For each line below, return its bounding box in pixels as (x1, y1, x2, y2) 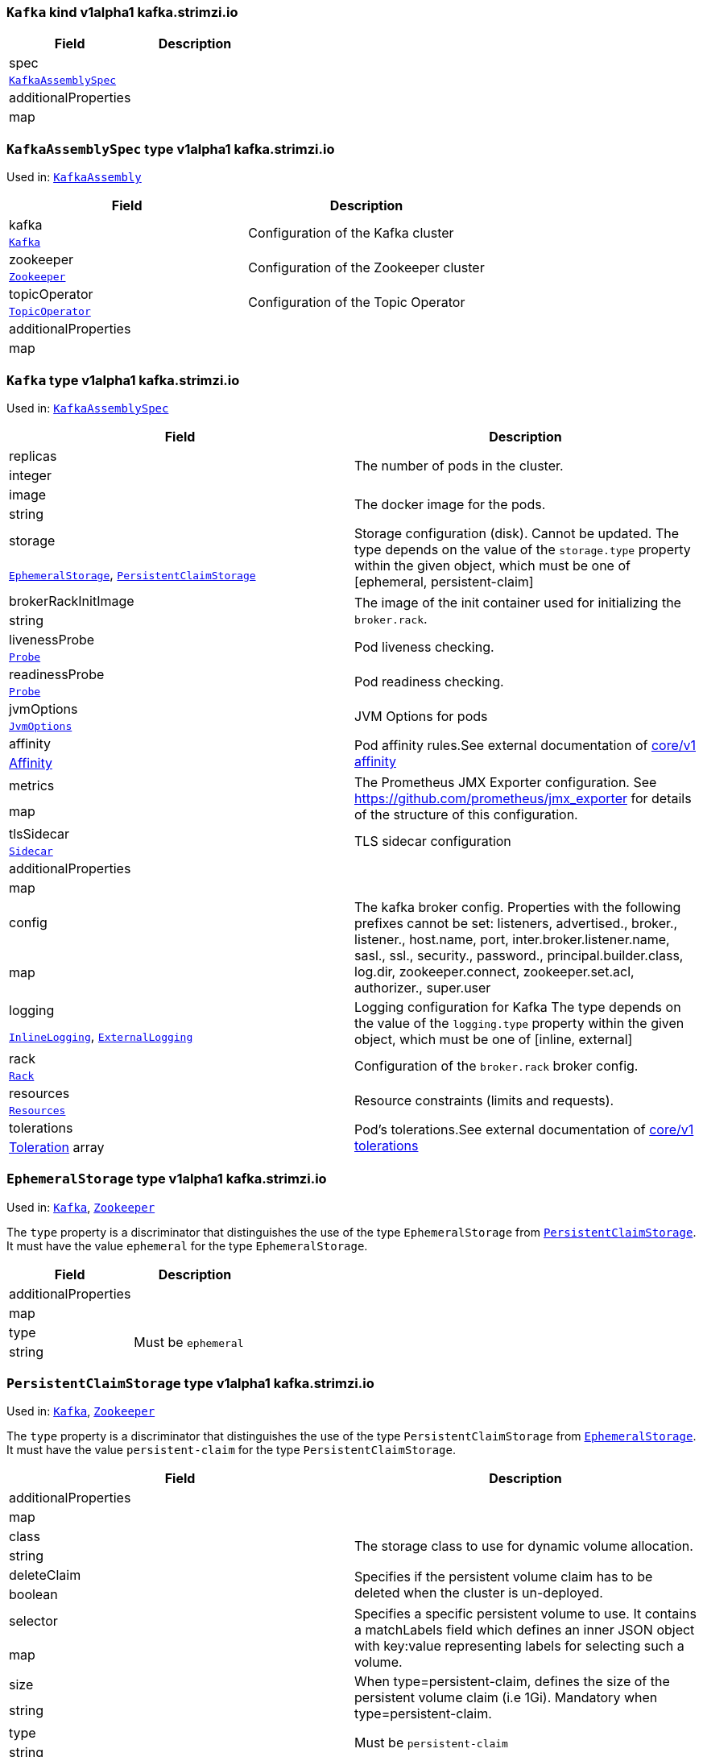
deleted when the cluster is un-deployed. (354, 1585, 603, 1602)
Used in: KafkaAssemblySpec (6, 400, 169, 415)
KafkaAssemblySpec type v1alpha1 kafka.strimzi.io (6, 140, 335, 157)
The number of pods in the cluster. (354, 457, 564, 474)
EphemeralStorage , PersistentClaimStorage (9, 566, 256, 582)
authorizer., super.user (354, 979, 491, 996)
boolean (9, 1586, 58, 1603)
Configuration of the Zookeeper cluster (248, 259, 485, 276)
